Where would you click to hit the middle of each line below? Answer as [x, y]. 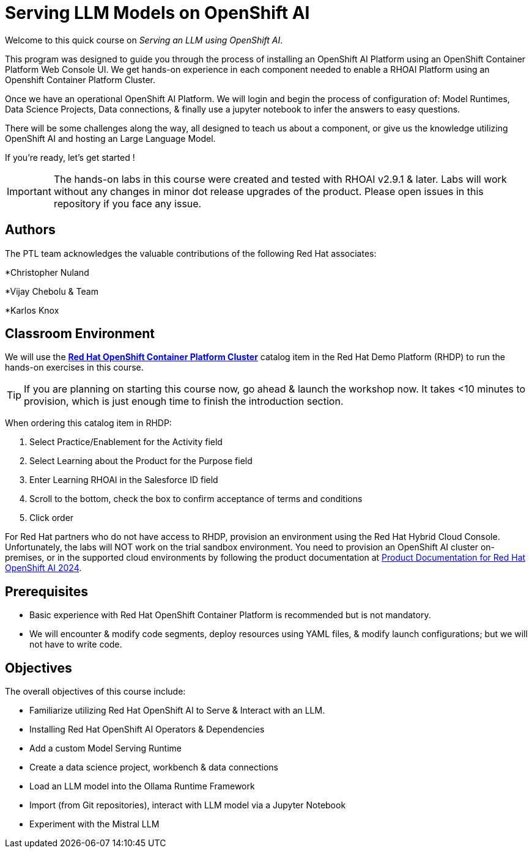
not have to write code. [76, 644]
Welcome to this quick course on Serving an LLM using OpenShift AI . [144, 40]
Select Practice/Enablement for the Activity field [126, 442]
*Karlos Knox [32, 310]
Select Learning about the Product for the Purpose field [141, 461]
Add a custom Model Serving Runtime [105, 748]
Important [29, 191]
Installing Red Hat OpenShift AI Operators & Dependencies [147, 729]
